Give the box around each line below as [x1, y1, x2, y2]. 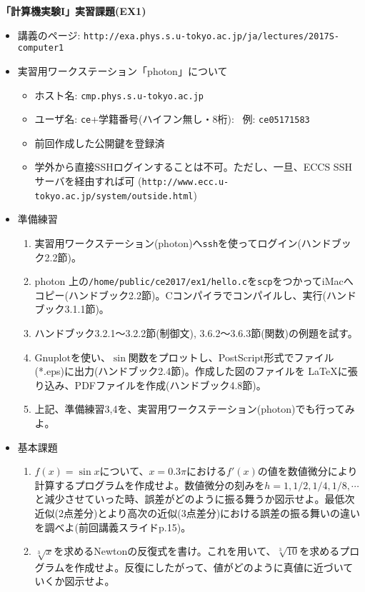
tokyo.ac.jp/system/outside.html [34, 191, 194, 201]
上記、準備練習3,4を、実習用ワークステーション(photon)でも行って [34, 401, 345, 416]
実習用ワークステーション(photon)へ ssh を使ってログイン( [34, 235, 301, 250]
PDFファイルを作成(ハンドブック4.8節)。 [74, 377, 266, 392]
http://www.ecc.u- [141, 177, 229, 187]
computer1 [17, 43, 64, 54]
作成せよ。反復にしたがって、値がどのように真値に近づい [74, 559, 344, 574]
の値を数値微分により [257, 463, 358, 478]
